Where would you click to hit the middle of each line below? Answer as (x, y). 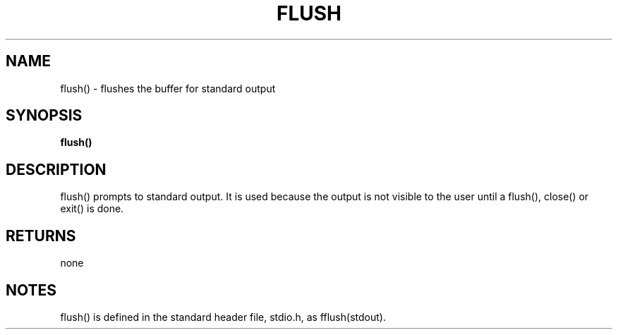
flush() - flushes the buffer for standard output (168, 88)
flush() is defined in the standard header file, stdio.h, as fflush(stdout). (223, 317)
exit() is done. (92, 209)
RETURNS (41, 236)
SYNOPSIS (44, 116)
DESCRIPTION (56, 169)
